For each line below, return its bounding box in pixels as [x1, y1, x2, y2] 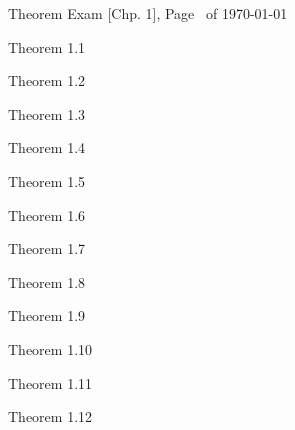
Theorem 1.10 [8, 338, 93, 359]
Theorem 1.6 [8, 204, 86, 225]
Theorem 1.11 [8, 372, 93, 393]
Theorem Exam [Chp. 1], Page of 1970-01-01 [8, 3, 288, 23]
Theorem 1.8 [8, 271, 86, 292]
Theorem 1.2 [8, 70, 86, 91]
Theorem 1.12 [8, 406, 93, 427]
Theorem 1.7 [8, 238, 86, 259]
